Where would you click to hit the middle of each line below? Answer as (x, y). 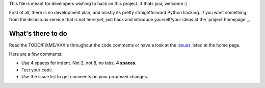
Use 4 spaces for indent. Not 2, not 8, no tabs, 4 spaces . (79, 63)
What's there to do (38, 33)
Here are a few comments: (36, 54)
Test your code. (37, 70)
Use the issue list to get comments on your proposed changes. (85, 77)
